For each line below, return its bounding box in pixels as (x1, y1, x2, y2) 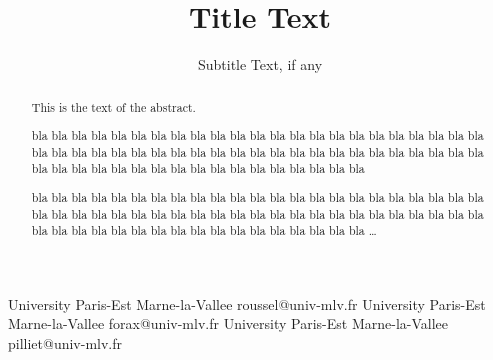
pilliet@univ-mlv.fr (8, 333, 123, 354)
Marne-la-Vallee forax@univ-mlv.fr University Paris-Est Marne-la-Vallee (8, 313, 448, 334)
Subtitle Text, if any (197, 54, 323, 75)
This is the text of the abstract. (31, 98, 196, 115)
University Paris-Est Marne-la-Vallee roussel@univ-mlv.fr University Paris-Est (8, 293, 486, 314)
